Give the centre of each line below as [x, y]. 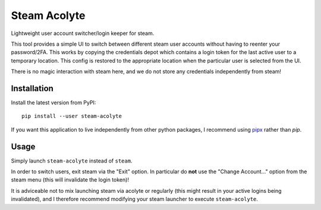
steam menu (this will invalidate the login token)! [70, 180]
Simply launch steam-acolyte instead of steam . [72, 161]
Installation [32, 88]
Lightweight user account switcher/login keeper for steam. [83, 33]
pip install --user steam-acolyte [72, 116]
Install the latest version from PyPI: [53, 103]
